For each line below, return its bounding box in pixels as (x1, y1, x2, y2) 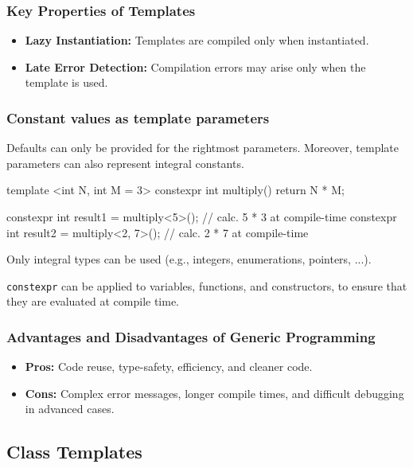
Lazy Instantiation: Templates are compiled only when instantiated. (25, 32, 369, 49)
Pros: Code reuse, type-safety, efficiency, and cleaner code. (25, 358, 313, 375)
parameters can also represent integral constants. (6, 154, 244, 171)
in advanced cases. (25, 400, 115, 417)
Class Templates (6, 439, 142, 464)
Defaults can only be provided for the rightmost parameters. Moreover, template (6, 139, 399, 156)
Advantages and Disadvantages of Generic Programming (6, 326, 376, 346)
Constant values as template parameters (6, 107, 270, 127)
